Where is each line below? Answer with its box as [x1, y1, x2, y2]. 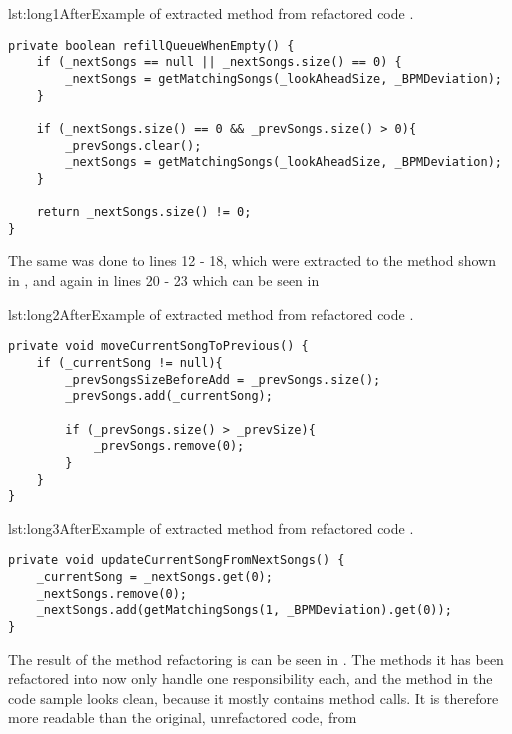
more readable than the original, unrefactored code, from [8, 707, 357, 728]
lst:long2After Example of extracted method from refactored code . [8, 303, 414, 324]
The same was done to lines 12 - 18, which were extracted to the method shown [8, 250, 496, 271]
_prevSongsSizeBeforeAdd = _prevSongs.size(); [65, 372, 381, 387]
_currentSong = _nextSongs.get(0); [36, 570, 273, 585]
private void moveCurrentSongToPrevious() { [8, 339, 309, 354]
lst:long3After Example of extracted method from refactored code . [8, 517, 414, 538]
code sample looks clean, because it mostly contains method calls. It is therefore [8, 687, 499, 708]
